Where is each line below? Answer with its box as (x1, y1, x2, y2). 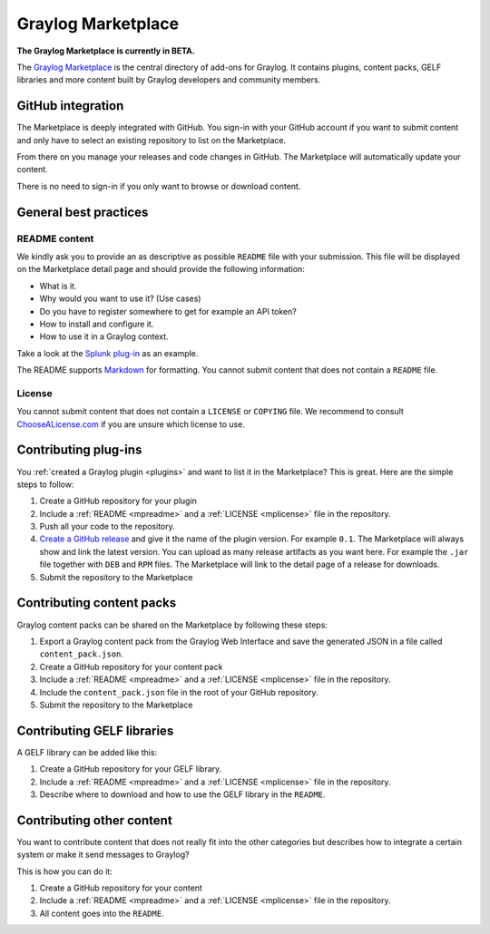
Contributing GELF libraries (16, 723, 174, 738)
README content (16, 232, 94, 245)
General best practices (16, 204, 149, 219)
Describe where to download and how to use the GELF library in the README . (39, 789, 326, 800)
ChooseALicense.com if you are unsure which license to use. (16, 418, 245, 430)
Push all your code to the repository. (39, 521, 176, 532)
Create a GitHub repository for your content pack (39, 661, 223, 672)
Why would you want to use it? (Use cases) (39, 293, 201, 304)
